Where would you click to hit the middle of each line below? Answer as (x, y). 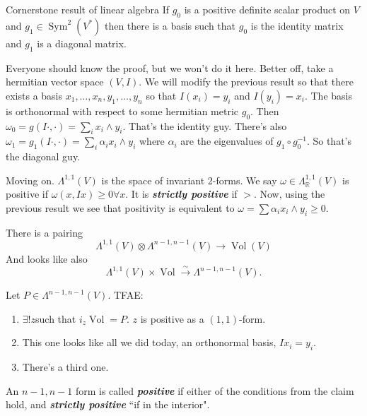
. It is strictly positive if (181, 194)
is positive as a (172, 318)
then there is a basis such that (170, 25)
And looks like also (47, 258)
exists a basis (34, 95)
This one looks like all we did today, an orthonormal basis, (149, 342)
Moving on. (30, 180)
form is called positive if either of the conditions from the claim (215, 390)
